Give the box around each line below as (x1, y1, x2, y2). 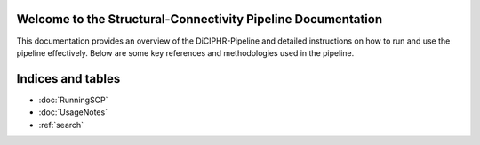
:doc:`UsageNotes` (38, 107, 108, 117)
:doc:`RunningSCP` (38, 94, 108, 105)
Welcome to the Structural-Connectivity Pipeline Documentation (16, 12, 383, 27)
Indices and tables (16, 71, 121, 86)
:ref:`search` (38, 119, 84, 130)
